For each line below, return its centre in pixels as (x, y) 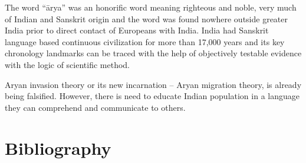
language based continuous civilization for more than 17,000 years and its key (145, 41)
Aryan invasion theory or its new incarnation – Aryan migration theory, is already (153, 84)
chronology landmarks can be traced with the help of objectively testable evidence (153, 53)
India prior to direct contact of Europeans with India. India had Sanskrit (137, 30)
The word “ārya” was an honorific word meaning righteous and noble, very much (151, 7)
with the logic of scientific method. (68, 64)
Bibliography (58, 147)
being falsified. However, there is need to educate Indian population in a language (152, 96)
